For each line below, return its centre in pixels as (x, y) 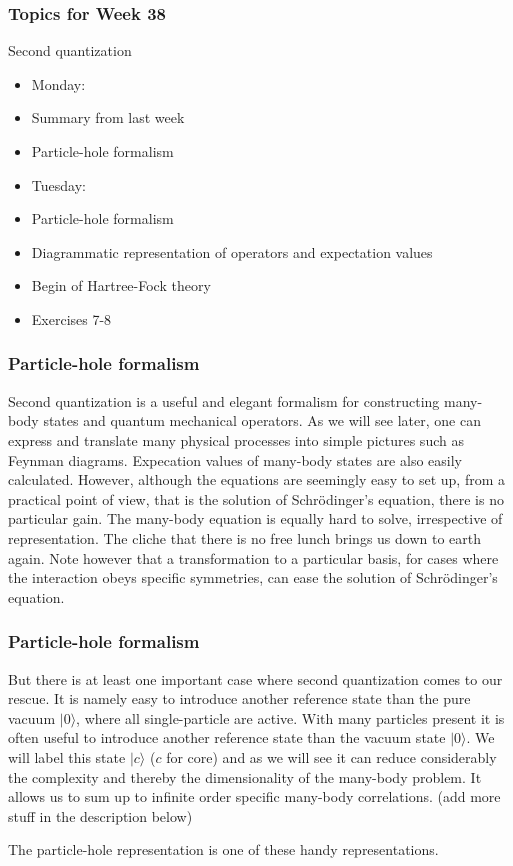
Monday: (58, 83)
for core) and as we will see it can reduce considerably (331, 756)
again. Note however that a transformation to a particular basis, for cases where (253, 557)
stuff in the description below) (100, 815)
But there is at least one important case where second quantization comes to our (255, 678)
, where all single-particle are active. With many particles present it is (290, 717)
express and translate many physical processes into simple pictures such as (236, 439)
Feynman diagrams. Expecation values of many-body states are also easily (235, 459)
